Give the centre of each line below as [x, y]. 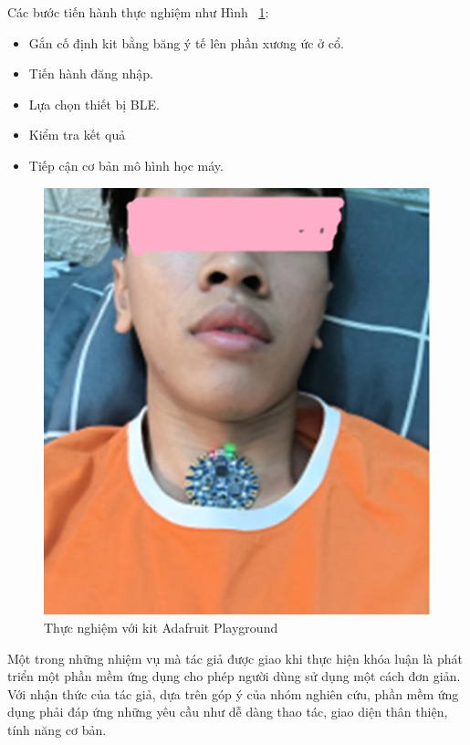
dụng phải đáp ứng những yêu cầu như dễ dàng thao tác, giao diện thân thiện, [228, 712]
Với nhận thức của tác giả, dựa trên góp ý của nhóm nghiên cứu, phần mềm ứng [233, 693]
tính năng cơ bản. [57, 729]
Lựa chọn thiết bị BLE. [94, 104]
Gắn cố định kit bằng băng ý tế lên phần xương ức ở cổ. [186, 42]
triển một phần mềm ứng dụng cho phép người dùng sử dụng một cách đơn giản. [234, 676]
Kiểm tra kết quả [77, 135]
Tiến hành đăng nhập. [91, 73]
